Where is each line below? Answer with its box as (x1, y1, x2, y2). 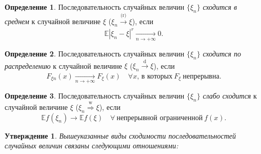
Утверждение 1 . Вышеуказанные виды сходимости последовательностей (5, 130, 236, 141)
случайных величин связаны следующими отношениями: (5, 140, 178, 151)
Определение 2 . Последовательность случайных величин (5, 48, 185, 59)
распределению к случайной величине (5, 60, 122, 71)
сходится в (203, 2, 237, 12)
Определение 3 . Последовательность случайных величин (5, 90, 185, 101)
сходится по (203, 48, 242, 59)
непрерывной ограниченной (116, 114, 203, 122)
